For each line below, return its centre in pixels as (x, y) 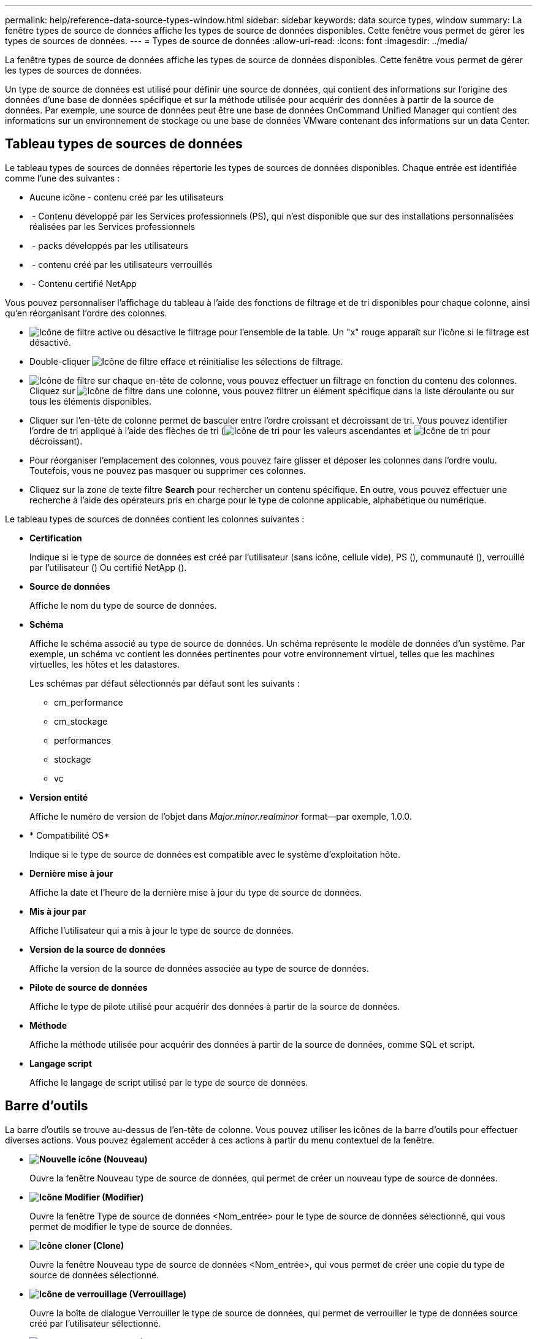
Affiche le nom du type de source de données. (123, 605)
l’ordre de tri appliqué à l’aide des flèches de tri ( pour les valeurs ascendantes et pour (260, 430)
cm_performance (89, 702)
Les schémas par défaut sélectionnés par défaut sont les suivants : (165, 683)
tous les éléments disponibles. (91, 401)
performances (82, 740)
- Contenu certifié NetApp (84, 283)
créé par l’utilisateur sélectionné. (95, 1323)
